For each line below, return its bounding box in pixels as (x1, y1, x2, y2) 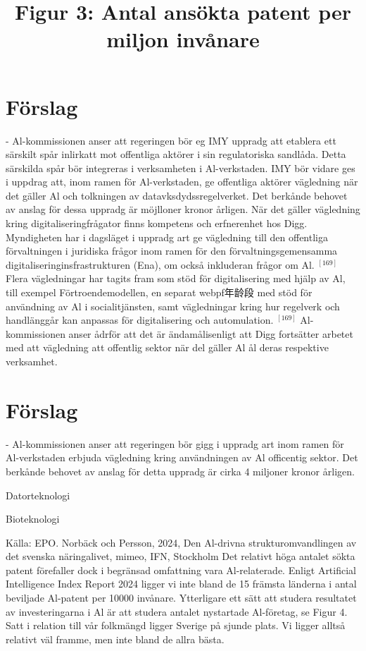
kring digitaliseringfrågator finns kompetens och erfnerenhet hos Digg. (6, 216, 308, 231)
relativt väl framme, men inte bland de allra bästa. (6, 631, 225, 646)
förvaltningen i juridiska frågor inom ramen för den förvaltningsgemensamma (6, 243, 338, 258)
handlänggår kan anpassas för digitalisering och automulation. (6, 312, 274, 327)
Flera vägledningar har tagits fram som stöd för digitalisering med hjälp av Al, (6, 271, 346, 286)
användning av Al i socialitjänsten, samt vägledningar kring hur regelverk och (6, 298, 340, 313)
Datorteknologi (6, 487, 70, 502)
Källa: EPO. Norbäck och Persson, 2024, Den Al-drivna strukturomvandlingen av (6, 535, 357, 549)
